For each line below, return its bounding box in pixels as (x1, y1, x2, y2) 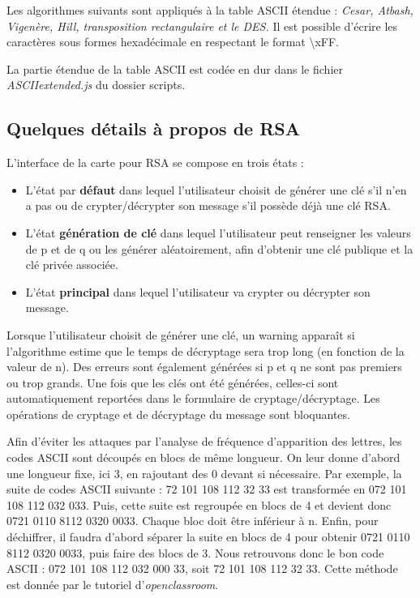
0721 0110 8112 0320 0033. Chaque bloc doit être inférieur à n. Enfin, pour (6, 512, 379, 529)
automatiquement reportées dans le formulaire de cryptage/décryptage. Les (6, 390, 380, 407)
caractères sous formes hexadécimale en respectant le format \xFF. (6, 33, 340, 50)
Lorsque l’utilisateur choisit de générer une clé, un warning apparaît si (6, 326, 355, 343)
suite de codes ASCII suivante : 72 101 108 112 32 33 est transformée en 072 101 (6, 481, 407, 498)
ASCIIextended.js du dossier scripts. (6, 76, 186, 93)
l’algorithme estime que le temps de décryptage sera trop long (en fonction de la (6, 342, 405, 359)
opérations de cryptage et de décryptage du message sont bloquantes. (6, 405, 350, 422)
